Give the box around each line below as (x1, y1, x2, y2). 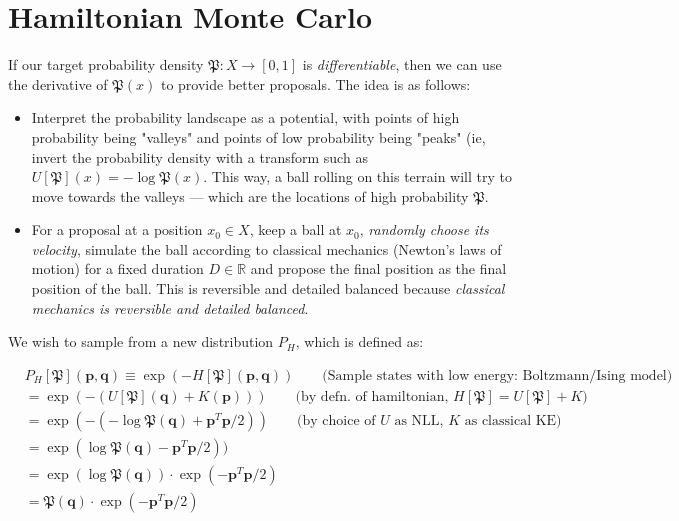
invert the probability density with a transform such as (31, 146, 368, 167)
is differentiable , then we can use (302, 54, 502, 75)
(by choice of (297, 413, 376, 428)
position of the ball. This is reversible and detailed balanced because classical (31, 278, 505, 299)
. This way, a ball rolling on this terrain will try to (203, 166, 512, 187)
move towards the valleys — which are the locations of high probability (31, 185, 469, 206)
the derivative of (8, 73, 108, 94)
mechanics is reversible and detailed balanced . (31, 297, 309, 318)
